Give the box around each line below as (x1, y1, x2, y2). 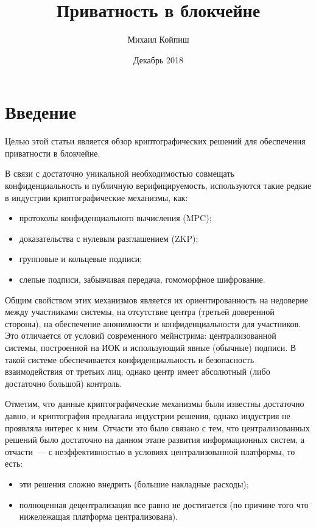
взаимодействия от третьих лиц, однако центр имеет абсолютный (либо (5, 365, 270, 378)
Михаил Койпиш (127, 33, 189, 46)
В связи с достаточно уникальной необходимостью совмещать (5, 167, 234, 180)
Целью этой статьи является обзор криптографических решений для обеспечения (5, 135, 306, 147)
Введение (5, 99, 77, 124)
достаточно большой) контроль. (5, 377, 122, 389)
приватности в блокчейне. (5, 146, 100, 159)
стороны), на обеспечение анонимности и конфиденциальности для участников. (5, 317, 301, 330)
